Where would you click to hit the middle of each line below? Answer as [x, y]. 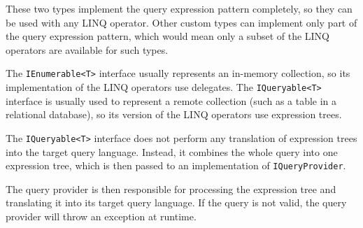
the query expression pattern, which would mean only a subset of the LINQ [168, 36]
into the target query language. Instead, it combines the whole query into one [172, 151]
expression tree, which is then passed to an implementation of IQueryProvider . [176, 165]
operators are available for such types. [87, 49]
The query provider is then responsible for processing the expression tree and [171, 188]
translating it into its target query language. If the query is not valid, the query [176, 202]
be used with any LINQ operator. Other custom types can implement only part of [181, 22]
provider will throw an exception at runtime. [101, 216]
